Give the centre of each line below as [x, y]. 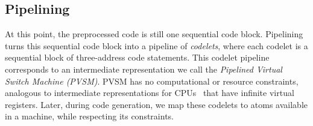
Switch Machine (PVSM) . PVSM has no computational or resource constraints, [152, 81]
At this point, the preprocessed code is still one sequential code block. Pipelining [154, 34]
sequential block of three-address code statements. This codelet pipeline [137, 57]
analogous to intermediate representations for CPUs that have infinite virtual [150, 93]
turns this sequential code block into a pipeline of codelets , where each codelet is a [156, 45]
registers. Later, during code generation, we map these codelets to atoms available [156, 104]
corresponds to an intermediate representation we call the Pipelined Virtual [144, 69]
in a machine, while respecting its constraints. [89, 116]
